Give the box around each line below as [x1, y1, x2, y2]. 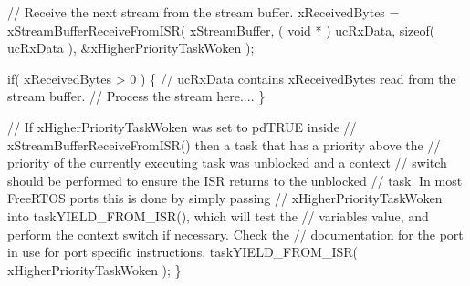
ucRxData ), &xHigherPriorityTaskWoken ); [7, 38, 255, 57]
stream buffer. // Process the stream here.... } [7, 87, 266, 106]
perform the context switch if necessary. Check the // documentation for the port [7, 224, 464, 243]
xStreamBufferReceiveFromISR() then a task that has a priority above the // [7, 135, 441, 154]
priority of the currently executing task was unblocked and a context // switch [7, 153, 447, 172]
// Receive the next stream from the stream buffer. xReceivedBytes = [7, 3, 400, 21]
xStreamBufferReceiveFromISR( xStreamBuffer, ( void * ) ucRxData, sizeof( [7, 20, 435, 39]
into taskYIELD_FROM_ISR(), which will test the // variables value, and [7, 206, 429, 225]
